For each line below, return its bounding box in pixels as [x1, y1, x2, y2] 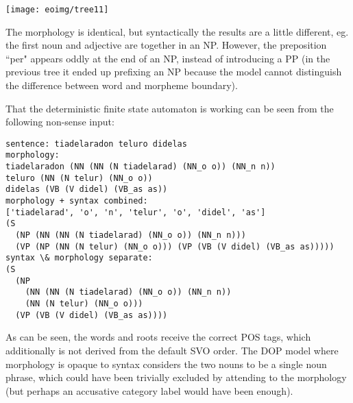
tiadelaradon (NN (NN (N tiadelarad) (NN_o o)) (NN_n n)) [5, 162, 276, 172]
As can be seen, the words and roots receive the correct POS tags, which [5, 330, 311, 344]
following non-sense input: [5, 114, 114, 129]
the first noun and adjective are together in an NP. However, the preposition [5, 38, 327, 52]
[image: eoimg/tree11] [5, 5, 109, 14]
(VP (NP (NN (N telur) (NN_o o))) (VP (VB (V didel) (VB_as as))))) [15, 241, 334, 252]
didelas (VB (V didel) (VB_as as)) [5, 184, 168, 195]
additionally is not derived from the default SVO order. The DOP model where [5, 343, 339, 357]
